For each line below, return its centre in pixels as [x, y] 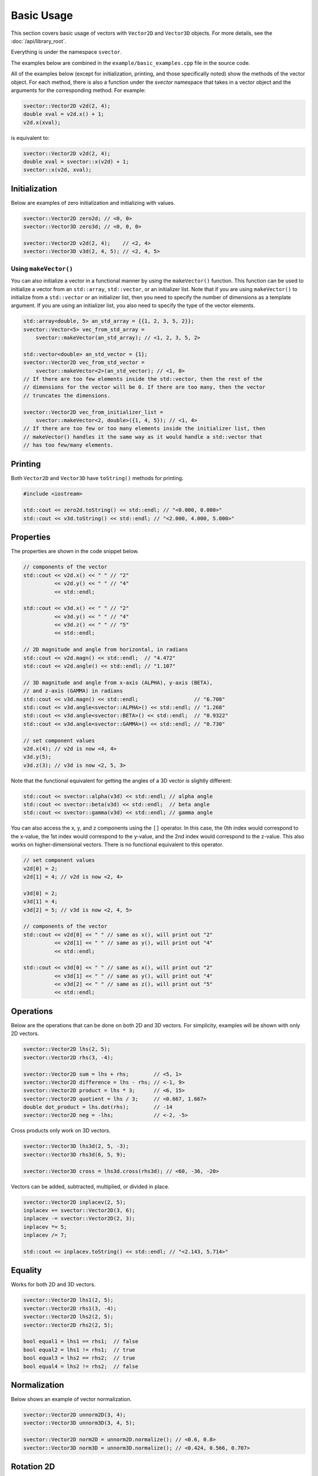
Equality [26, 1270]
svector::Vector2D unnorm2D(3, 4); [74, 1415]
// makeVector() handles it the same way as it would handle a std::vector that [143, 437]
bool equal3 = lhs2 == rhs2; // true [79, 1358]
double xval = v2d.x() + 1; [64, 114]
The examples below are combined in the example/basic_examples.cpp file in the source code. [130, 63]
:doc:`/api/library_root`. [39, 41]
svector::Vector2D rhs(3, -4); [69, 1057]
